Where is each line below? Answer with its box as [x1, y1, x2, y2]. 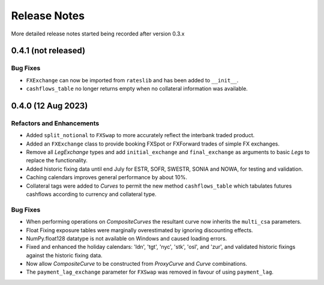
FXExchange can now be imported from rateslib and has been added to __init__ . [26, 76, 239, 84]
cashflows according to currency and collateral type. [26, 190, 157, 198]
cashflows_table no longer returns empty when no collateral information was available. [26, 85, 248, 93]
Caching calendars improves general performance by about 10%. [26, 174, 187, 181]
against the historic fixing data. [26, 251, 103, 259]
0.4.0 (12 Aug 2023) [11, 100, 88, 111]
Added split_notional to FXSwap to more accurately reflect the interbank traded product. [26, 132, 255, 139]
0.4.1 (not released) [11, 46, 86, 56]
